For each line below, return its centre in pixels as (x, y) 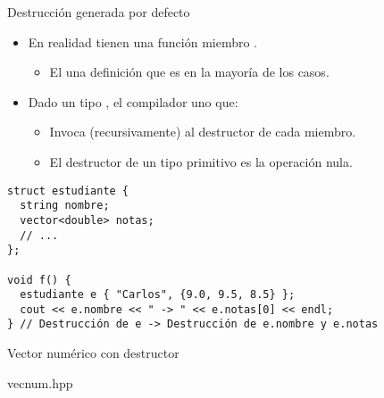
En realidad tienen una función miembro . (142, 41)
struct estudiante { (68, 191)
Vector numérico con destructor (93, 353)
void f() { (39, 280)
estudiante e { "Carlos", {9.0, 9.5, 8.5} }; (158, 295)
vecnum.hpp (40, 382)
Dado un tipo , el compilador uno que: (133, 101)
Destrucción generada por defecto (99, 12)
